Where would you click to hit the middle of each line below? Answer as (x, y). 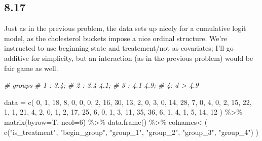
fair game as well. (31, 68)
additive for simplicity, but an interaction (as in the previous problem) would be (129, 58)
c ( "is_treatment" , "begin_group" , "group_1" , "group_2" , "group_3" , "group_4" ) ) (131, 132)
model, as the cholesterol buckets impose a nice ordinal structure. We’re (116, 38)
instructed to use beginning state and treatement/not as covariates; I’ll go (119, 48)
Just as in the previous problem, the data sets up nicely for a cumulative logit (125, 28)
